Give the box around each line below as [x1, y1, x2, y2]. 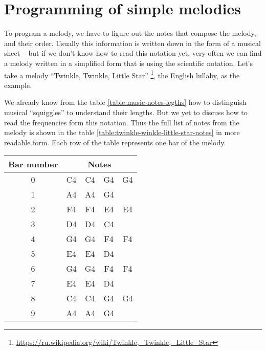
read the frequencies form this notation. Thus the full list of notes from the [4, 117, 239, 127]
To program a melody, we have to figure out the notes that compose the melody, [4, 28, 256, 38]
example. [4, 79, 32, 90]
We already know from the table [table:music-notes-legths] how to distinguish [4, 97, 247, 107]
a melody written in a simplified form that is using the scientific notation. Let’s [4, 57, 253, 68]
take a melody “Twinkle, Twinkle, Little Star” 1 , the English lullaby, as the [4, 68, 240, 80]
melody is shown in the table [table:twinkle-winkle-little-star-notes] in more [4, 127, 240, 138]
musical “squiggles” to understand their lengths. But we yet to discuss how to [4, 106, 248, 117]
